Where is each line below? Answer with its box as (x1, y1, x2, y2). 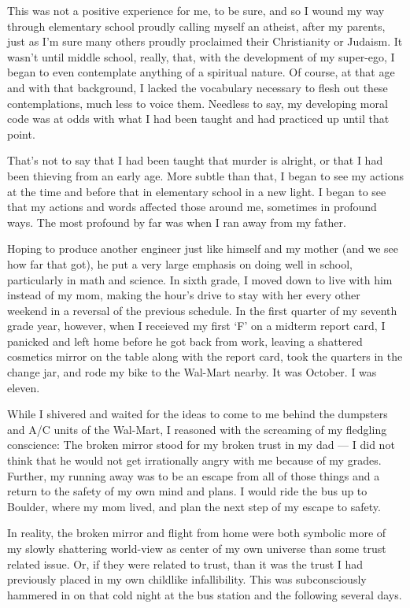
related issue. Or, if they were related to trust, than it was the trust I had (7, 555, 364, 572)
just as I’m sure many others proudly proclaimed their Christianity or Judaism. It (7, 33, 403, 50)
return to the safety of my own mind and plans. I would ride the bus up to (7, 483, 368, 499)
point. (7, 125, 35, 142)
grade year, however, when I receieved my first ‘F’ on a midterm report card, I (7, 317, 386, 334)
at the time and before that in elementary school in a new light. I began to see (7, 183, 386, 199)
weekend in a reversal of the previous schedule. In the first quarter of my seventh (7, 302, 397, 318)
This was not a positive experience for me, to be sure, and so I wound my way (7, 2, 385, 18)
